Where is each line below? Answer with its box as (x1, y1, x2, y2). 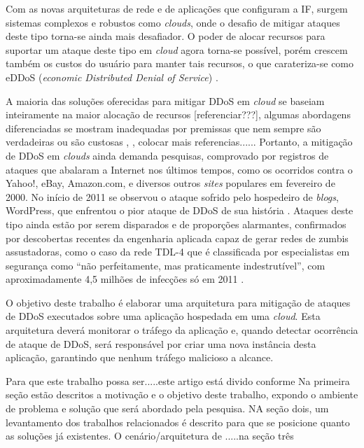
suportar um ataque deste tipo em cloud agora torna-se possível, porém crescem (6, 42, 348, 57)
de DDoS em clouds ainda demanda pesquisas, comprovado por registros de (6, 148, 329, 162)
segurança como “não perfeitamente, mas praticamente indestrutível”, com (6, 258, 325, 272)
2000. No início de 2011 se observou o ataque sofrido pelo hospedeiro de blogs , (6, 189, 339, 204)
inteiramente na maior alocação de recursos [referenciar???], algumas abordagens (6, 107, 351, 122)
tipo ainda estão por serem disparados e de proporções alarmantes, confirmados (6, 216, 346, 231)
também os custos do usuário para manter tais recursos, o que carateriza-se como (6, 56, 354, 71)
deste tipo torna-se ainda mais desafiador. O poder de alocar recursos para (6, 29, 325, 43)
